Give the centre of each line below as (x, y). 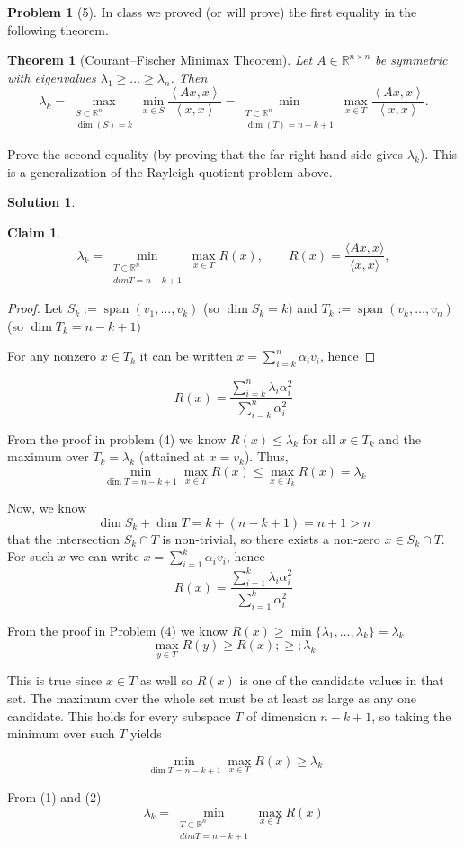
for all (319, 438)
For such (31, 556)
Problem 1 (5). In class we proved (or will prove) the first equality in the (212, 12)
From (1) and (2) (54, 796)
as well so (166, 680)
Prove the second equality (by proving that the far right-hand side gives (205, 154)
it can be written (186, 356)
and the (400, 438)
